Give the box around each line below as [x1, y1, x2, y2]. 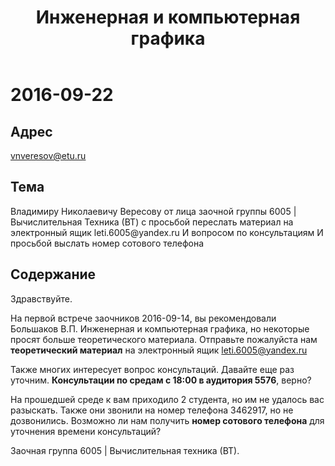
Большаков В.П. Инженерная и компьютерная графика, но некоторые [10, 322, 310, 335]
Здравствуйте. [10, 292, 73, 305]
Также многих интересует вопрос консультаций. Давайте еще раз [10, 363, 295, 375]
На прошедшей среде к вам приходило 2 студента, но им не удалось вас [10, 393, 325, 405]
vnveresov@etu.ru [10, 150, 87, 161]
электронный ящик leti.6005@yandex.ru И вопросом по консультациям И [10, 226, 324, 238]
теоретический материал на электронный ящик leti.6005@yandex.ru [10, 344, 308, 356]
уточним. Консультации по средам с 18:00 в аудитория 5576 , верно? [10, 374, 312, 386]
